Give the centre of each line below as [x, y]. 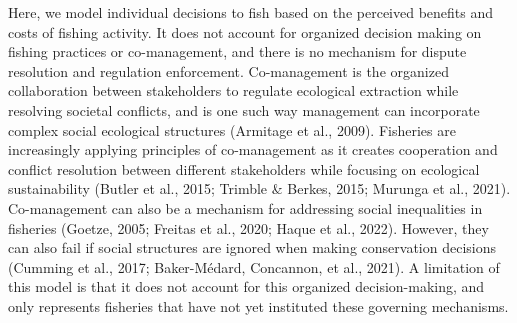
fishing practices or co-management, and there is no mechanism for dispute [237, 51]
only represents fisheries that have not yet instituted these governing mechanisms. [258, 305]
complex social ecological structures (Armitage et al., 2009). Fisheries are [232, 129]
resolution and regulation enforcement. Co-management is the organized [228, 70]
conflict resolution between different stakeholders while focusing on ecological [244, 168]
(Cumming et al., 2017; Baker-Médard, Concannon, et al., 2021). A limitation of [254, 266]
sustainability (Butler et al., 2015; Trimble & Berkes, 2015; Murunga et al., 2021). [259, 188]
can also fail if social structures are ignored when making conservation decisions [252, 247]
